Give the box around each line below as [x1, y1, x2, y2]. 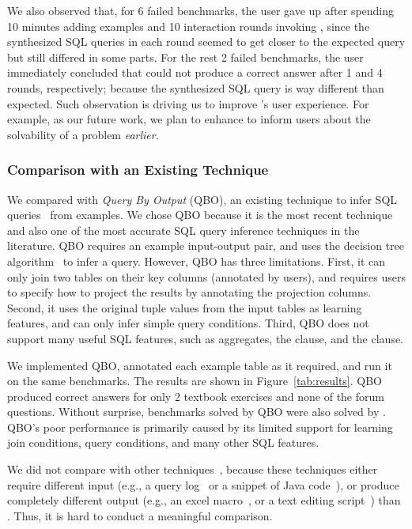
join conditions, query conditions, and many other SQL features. [7, 434, 319, 451]
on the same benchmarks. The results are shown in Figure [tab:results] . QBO [7, 372, 382, 389]
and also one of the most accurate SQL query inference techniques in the [7, 221, 360, 238]
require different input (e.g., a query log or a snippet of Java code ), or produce [7, 476, 399, 493]
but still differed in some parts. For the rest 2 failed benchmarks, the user [7, 48, 364, 65]
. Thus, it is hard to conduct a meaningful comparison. [7, 507, 273, 523]
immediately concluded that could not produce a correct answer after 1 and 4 [7, 64, 383, 81]
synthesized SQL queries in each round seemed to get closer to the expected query [7, 33, 406, 50]
